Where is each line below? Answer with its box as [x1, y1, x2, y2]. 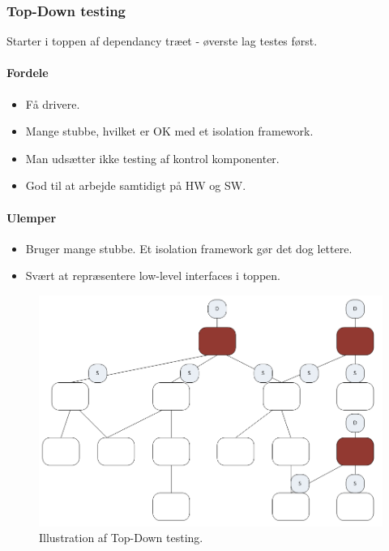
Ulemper [6, 209, 57, 226]
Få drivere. [25, 95, 80, 112]
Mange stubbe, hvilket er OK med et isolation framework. [25, 123, 314, 140]
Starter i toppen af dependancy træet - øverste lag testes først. [6, 32, 318, 50]
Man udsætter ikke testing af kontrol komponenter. [25, 149, 280, 166]
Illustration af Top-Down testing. [39, 529, 203, 546]
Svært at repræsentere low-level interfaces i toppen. [25, 267, 280, 284]
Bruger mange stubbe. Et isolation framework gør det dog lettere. [25, 239, 353, 256]
